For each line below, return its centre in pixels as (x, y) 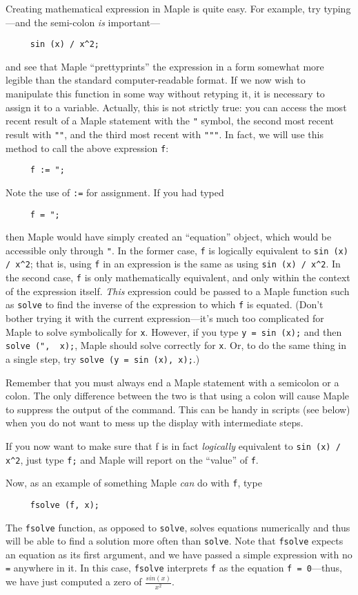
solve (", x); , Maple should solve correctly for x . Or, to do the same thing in (176, 345)
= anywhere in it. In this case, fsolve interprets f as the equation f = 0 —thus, (174, 568)
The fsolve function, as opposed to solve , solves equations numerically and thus (178, 527)
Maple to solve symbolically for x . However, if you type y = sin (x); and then (174, 331)
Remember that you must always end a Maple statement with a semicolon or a (172, 382)
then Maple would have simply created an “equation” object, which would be (169, 237)
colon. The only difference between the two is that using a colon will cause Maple (177, 396)
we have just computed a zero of (74, 582)
